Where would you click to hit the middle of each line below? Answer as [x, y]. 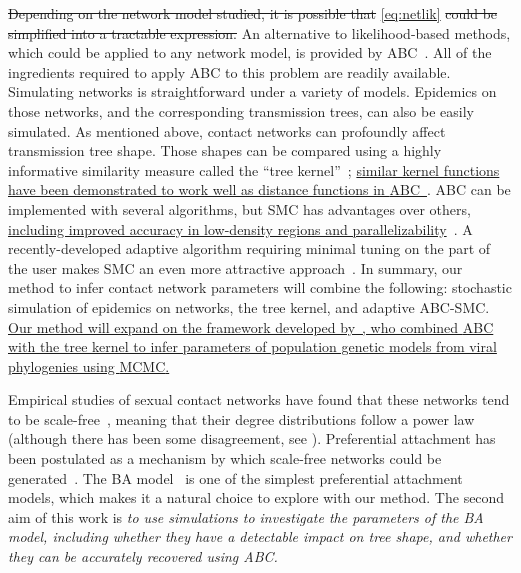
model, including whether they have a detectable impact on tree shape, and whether [260, 536]
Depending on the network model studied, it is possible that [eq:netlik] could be [253, 13]
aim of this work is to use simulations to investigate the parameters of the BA [246, 516]
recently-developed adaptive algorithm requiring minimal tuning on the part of [249, 248]
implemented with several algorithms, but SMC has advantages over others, [239, 208]
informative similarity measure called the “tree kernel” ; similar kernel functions [254, 169]
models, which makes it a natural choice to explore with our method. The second [256, 497]
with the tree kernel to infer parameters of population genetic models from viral [252, 346]
